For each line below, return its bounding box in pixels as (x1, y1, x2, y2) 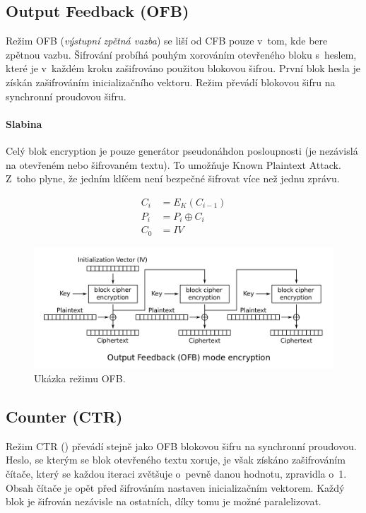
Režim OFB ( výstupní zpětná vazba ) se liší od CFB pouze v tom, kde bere (6, 33, 328, 48)
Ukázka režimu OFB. (34, 370, 126, 385)
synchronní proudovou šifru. (6, 88, 126, 103)
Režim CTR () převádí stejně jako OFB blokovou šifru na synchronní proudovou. (6, 438, 357, 453)
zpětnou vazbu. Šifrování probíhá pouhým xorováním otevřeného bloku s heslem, (6, 47, 357, 61)
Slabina (6, 116, 42, 131)
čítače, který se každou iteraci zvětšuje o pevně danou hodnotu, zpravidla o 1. (6, 466, 347, 480)
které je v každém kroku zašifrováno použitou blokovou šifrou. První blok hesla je (6, 61, 360, 76)
